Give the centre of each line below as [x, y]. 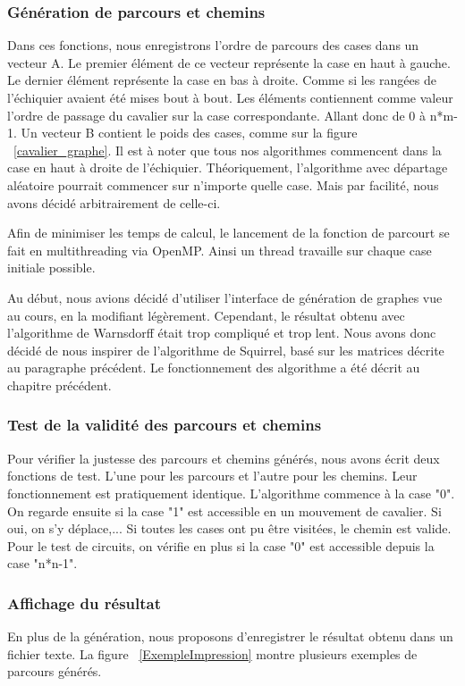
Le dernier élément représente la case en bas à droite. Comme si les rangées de [222, 80]
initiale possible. [51, 268]
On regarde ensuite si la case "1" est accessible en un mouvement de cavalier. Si [224, 510]
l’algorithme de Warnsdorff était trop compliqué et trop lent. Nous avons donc [222, 333]
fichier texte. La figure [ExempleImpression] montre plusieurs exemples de [212, 653]
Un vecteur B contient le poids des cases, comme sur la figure [189, 133]
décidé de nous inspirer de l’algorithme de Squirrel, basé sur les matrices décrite [226, 350]
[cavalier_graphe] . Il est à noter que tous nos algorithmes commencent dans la [228, 150]
